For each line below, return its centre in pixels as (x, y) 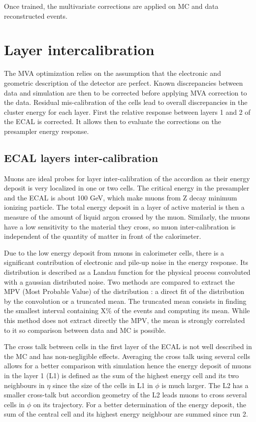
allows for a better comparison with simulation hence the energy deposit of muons (128, 366)
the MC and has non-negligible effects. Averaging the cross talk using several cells (127, 356)
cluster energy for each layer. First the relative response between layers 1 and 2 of (127, 112)
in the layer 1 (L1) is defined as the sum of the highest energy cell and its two (121, 375)
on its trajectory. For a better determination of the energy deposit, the (140, 404)
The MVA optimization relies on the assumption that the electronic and (112, 73)
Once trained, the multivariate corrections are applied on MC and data (111, 6)
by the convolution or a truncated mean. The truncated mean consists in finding (125, 301)
